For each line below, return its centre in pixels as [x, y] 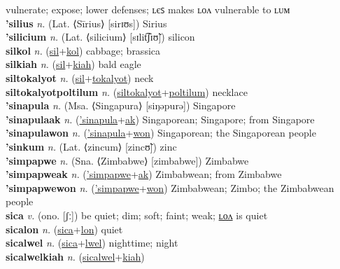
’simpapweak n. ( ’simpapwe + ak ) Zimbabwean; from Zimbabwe [144, 174]
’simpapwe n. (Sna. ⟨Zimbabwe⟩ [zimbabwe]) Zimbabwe [127, 160]
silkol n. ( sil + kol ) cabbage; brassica [83, 50]
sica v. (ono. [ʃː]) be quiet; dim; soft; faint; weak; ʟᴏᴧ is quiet [137, 215]
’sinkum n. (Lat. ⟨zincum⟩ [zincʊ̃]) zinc [91, 146]
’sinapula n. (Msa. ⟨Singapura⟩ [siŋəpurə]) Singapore [121, 105]
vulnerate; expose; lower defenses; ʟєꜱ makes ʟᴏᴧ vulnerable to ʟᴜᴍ [148, 9]
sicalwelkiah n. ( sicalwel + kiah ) [75, 256]
